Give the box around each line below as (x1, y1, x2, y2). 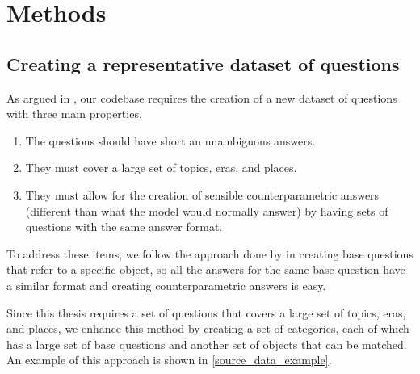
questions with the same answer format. (25, 218, 223, 235)
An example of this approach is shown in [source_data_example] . (6, 351, 332, 368)
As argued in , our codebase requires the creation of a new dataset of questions (6, 89, 397, 106)
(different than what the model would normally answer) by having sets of (25, 202, 388, 219)
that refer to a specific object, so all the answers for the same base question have (6, 261, 405, 278)
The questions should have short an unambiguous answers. (25, 132, 316, 149)
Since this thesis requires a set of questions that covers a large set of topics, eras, (6, 304, 406, 321)
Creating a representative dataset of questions (6, 51, 400, 76)
